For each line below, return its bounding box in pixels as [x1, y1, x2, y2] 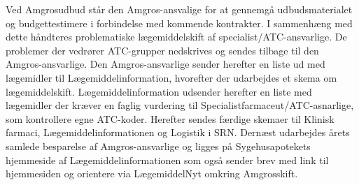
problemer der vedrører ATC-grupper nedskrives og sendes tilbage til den [6, 43, 319, 57]
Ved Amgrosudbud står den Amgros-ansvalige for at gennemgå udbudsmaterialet [6, 2, 353, 16]
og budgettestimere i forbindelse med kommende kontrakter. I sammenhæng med [6, 15, 353, 30]
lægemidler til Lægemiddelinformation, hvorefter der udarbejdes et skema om [6, 70, 337, 84]
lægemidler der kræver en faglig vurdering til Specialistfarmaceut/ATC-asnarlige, [6, 98, 354, 112]
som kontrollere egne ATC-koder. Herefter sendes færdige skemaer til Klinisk [6, 111, 335, 126]
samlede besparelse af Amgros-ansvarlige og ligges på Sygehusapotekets [6, 138, 311, 153]
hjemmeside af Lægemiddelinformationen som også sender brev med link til [6, 152, 329, 167]
